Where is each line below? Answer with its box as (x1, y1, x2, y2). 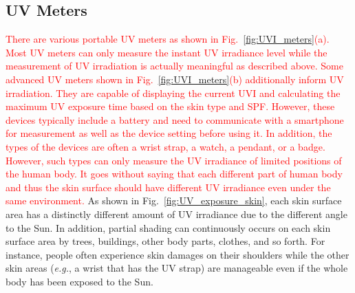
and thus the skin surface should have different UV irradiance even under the (6, 180, 331, 194)
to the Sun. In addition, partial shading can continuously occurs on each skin (6, 220, 331, 235)
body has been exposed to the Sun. (6, 274, 153, 288)
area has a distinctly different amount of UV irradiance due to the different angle (6, 206, 347, 221)
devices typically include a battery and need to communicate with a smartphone (6, 112, 344, 127)
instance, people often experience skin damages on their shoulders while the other (6, 247, 349, 261)
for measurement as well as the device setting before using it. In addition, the (6, 126, 332, 140)
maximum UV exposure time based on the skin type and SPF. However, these (6, 99, 335, 113)
